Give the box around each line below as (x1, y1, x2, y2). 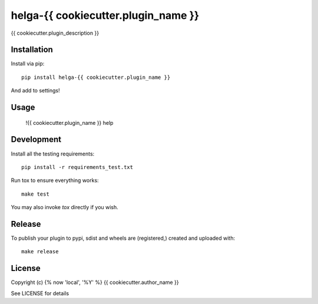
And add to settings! (11, 87, 60, 94)
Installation (11, 45, 53, 55)
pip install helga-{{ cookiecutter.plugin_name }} (21, 74, 171, 81)
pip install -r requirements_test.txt (21, 164, 134, 170)
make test (21, 190, 49, 197)
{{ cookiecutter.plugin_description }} (11, 29, 100, 37)
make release (21, 248, 59, 255)
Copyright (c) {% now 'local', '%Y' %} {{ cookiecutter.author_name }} (11, 279, 179, 286)
